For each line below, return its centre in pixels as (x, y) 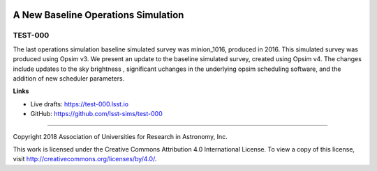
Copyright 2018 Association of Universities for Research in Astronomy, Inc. (120, 136)
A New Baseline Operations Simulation (98, 15)
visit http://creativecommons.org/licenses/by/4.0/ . (85, 159)
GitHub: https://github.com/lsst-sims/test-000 (97, 114)
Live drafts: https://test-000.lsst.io (80, 104)
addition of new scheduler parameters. (69, 78)
